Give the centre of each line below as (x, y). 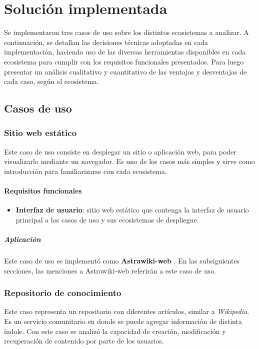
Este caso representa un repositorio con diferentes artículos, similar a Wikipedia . (127, 311)
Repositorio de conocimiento (63, 293)
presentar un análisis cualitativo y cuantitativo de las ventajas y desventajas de (125, 71)
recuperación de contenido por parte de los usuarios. (84, 341)
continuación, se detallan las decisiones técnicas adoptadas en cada (106, 42)
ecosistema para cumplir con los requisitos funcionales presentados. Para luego (124, 61)
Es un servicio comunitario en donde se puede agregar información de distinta (123, 321)
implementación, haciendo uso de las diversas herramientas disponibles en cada (125, 52)
